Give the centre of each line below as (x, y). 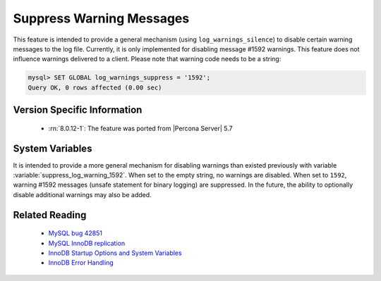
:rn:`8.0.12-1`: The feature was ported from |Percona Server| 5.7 (140, 128)
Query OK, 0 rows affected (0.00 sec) (95, 87)
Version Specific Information (78, 110)
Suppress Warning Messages (101, 18)
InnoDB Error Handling (81, 263)
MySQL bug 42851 (75, 233)
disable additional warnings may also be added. (82, 194)
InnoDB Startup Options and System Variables (115, 253)
